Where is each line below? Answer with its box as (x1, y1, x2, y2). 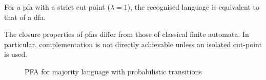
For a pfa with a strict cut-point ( (4, 2, 110, 12)
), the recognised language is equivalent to (127, 2, 259, 12)
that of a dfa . (4, 11, 46, 22)
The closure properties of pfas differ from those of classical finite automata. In (4, 29, 249, 39)
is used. (4, 49, 28, 59)
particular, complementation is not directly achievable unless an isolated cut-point (4, 38, 262, 49)
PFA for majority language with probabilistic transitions (25, 66, 202, 76)
